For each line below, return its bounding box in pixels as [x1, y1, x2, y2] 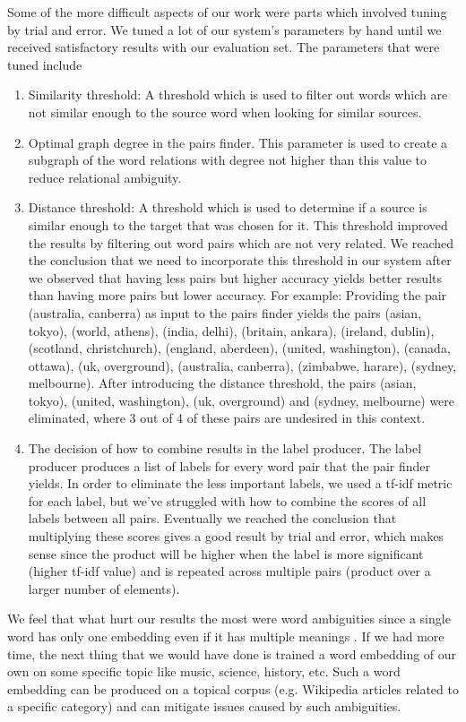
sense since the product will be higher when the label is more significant [28, 544, 424, 563]
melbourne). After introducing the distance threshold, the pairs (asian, [28, 374, 417, 392]
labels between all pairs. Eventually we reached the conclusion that [28, 509, 397, 528]
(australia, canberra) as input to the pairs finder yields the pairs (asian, [28, 303, 422, 322]
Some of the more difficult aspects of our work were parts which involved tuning [7, 3, 447, 21]
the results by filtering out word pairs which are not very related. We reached [28, 233, 454, 252]
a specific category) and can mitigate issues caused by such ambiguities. [7, 697, 401, 716]
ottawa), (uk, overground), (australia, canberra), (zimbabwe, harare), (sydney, [28, 356, 457, 374]
